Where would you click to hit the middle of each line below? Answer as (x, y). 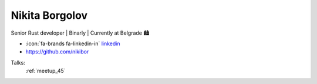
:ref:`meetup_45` (45, 71)
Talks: (18, 62)
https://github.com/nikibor (57, 52)
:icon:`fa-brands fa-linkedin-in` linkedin (73, 43)
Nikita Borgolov (49, 15)
